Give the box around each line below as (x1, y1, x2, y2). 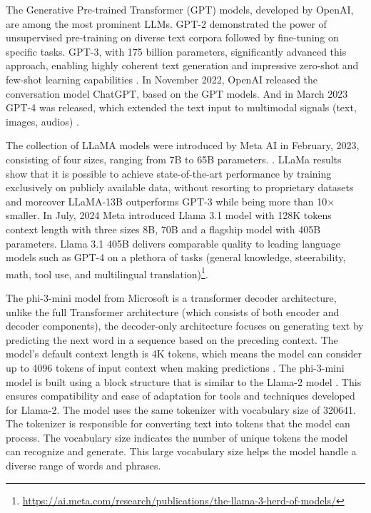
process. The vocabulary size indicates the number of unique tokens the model (6, 430, 348, 445)
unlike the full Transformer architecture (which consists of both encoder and (6, 304, 340, 319)
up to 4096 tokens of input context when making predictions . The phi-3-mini (6, 360, 345, 375)
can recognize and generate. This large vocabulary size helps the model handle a (6, 444, 357, 459)
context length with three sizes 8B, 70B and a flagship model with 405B (6, 221, 321, 236)
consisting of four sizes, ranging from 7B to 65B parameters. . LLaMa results (6, 151, 342, 166)
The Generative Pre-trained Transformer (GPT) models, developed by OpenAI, (6, 2, 354, 16)
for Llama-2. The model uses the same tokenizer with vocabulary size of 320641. (6, 402, 356, 417)
